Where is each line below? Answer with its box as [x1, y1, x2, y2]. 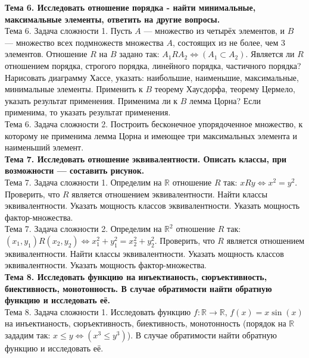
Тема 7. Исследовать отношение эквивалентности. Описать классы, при [5, 152, 287, 165]
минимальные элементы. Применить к [5, 83, 143, 95]
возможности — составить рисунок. [5, 164, 145, 177]
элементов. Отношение [5, 48, 88, 60]
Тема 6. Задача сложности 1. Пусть [5, 24, 132, 37]
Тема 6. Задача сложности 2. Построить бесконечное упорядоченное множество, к [5, 117, 303, 130]
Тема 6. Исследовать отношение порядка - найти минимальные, [5, 1, 256, 13]
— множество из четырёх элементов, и [143, 24, 285, 37]
